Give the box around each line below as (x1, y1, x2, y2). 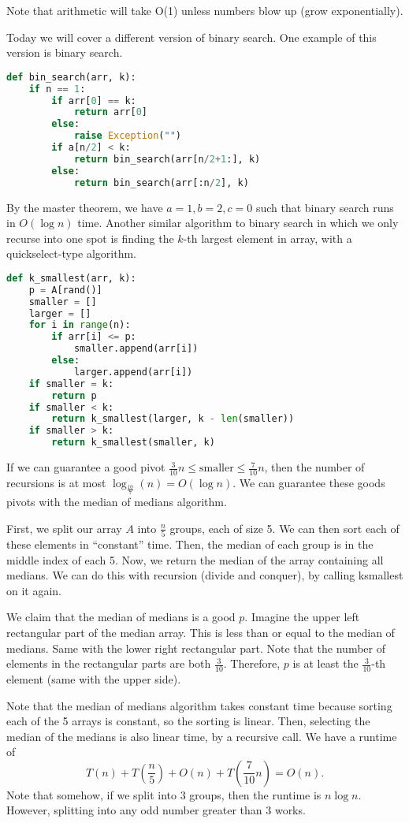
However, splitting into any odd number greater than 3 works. (6, 802, 306, 818)
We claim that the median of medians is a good (6, 609, 236, 625)
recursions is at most (6, 474, 106, 490)
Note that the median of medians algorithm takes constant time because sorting (6, 697, 392, 713)
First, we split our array (6, 519, 122, 536)
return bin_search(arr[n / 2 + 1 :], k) (73, 153, 261, 165)
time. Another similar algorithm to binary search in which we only (77, 214, 399, 231)
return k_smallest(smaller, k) (51, 437, 215, 449)
